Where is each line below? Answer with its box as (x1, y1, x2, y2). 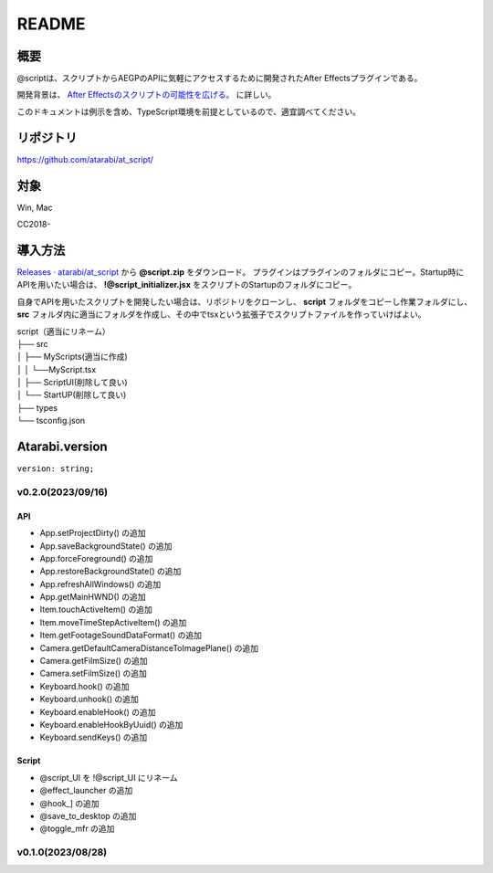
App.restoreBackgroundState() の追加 (39, 566, 182, 577)
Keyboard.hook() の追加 (39, 680, 130, 691)
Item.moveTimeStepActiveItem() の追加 (39, 616, 187, 627)
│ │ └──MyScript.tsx (16, 363, 97, 374)
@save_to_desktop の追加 (39, 810, 137, 821)
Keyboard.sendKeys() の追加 (39, 731, 148, 743)
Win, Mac (16, 202, 53, 213)
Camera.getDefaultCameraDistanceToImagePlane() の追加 (39, 642, 259, 653)
